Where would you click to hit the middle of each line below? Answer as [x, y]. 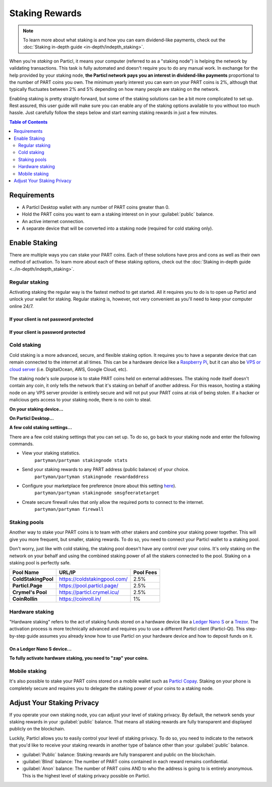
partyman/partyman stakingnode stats [81, 460]
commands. [22, 444]
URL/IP [67, 572]
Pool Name [26, 572]
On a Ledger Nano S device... [41, 649]
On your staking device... [36, 409]
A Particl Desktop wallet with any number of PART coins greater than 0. [96, 207]
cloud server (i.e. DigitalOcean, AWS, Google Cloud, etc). [69, 369]
